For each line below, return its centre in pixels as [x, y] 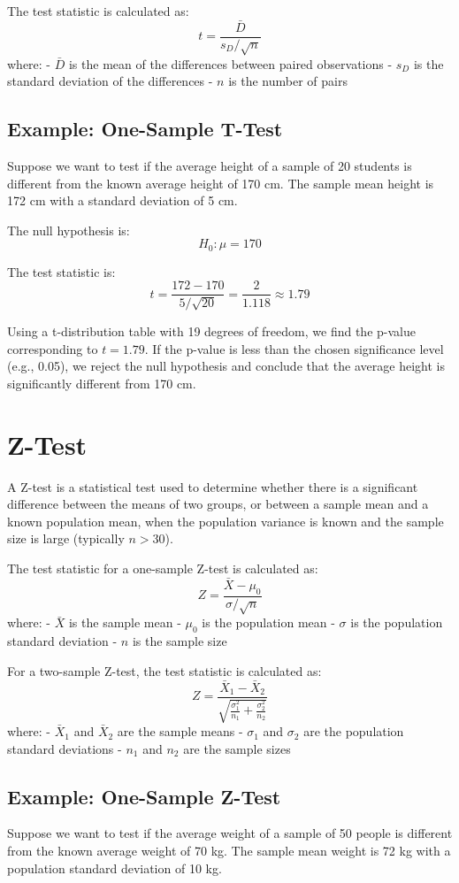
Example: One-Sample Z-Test [144, 796]
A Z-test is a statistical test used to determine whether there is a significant [213, 486]
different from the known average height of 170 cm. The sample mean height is [221, 183]
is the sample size [180, 641]
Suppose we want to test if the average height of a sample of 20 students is [210, 166]
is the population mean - [268, 622]
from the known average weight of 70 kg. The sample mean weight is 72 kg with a [229, 851]
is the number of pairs [288, 81]
